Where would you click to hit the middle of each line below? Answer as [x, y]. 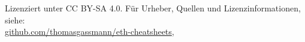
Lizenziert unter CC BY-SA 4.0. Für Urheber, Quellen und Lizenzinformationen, [153, 8]
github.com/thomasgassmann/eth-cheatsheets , [90, 31]
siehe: [15, 19]
